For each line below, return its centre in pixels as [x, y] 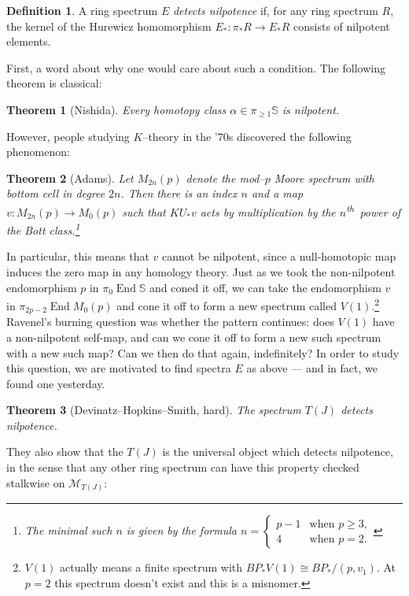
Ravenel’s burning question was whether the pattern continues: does [170, 322]
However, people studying [68, 136]
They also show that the [65, 452]
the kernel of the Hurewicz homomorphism [109, 26]
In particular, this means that [78, 256]
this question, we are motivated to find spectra [119, 368]
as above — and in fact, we [312, 368]
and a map [277, 193]
